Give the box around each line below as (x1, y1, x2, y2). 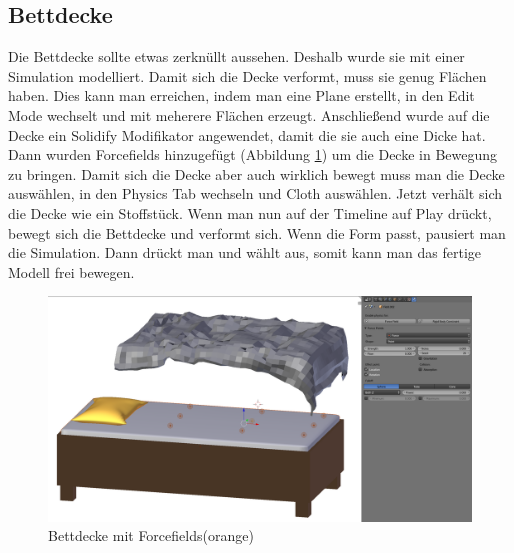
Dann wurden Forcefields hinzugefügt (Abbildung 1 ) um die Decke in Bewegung (8, 144, 498, 165)
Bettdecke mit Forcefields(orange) (48, 525, 254, 546)
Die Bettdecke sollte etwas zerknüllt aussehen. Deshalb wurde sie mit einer (8, 46, 465, 67)
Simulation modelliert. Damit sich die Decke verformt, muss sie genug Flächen (8, 65, 487, 86)
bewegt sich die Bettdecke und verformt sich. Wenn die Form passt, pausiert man (8, 222, 506, 243)
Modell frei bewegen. (8, 261, 135, 282)
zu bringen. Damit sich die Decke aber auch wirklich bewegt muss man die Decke (8, 163, 505, 184)
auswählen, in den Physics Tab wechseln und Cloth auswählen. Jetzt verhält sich (8, 183, 502, 204)
